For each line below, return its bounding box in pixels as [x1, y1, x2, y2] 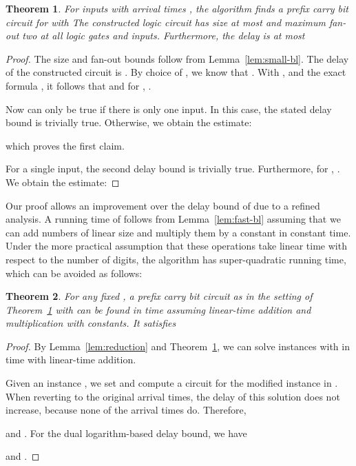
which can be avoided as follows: [6, 265, 143, 280]
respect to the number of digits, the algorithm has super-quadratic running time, [6, 252, 346, 266]
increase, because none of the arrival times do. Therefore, [6, 403, 247, 417]
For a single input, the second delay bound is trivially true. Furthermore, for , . [6, 161, 340, 176]
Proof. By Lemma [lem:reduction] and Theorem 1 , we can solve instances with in [6, 338, 350, 353]
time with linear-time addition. [6, 352, 136, 367]
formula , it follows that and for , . [6, 78, 151, 92]
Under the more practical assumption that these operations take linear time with [6, 239, 347, 253]
